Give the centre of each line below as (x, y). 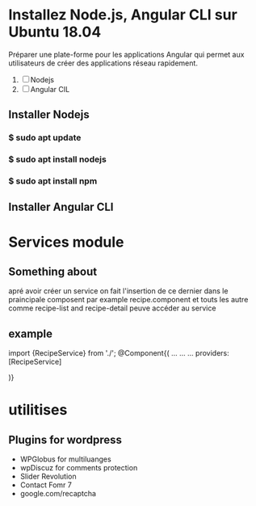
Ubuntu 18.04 (55, 32)
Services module (66, 242)
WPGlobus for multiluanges (65, 459)
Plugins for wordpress (65, 439)
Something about (53, 272)
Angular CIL (50, 89)
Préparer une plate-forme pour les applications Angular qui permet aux (126, 54)
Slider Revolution (48, 476)
